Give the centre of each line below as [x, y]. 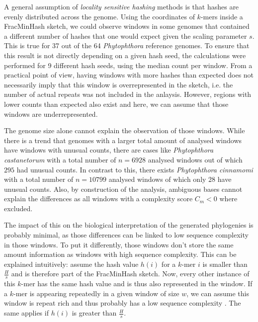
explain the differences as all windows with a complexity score [98, 199]
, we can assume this [218, 293]
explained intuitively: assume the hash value [71, 264]
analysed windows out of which [195, 159]
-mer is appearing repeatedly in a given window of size [96, 293]
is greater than [94, 313]
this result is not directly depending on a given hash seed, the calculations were [125, 55]
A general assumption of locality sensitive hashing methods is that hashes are [122, 6]
